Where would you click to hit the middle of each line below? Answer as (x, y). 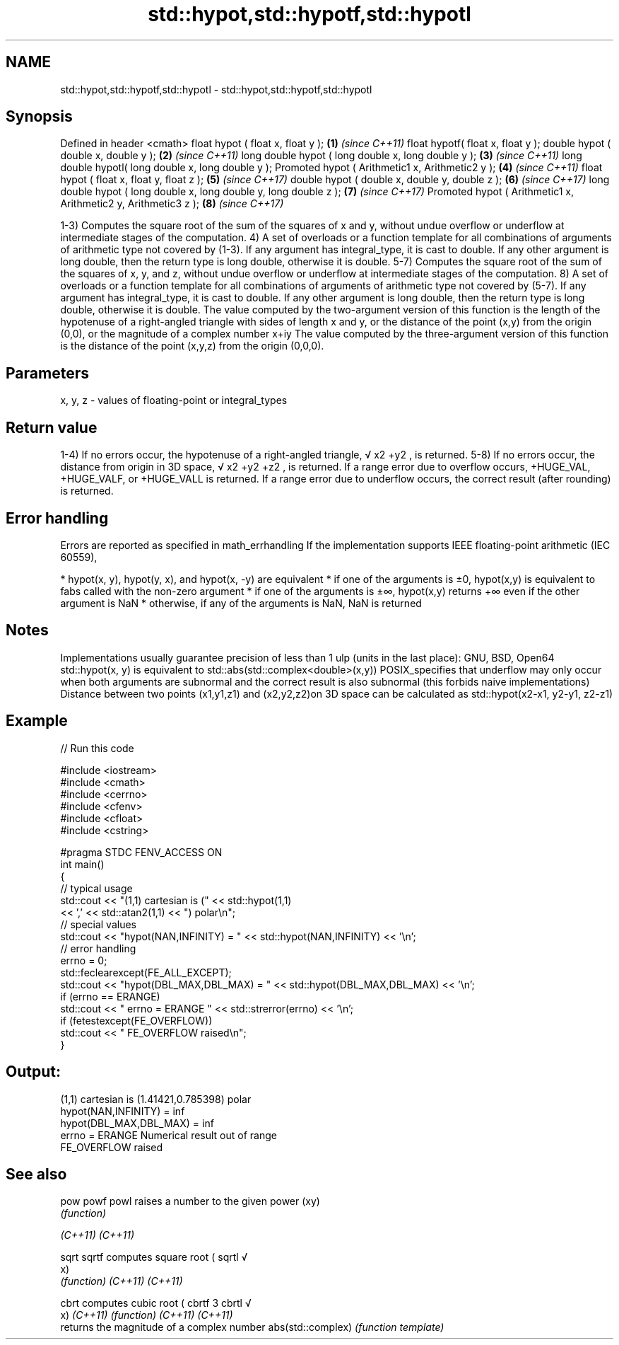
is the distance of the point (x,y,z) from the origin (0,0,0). (192, 346)
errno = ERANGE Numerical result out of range (169, 1135)
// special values (99, 924)
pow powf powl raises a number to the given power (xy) (190, 1201)
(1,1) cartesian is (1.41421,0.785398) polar (156, 1099)
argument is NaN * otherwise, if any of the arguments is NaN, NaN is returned (241, 603)
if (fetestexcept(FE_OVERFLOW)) (136, 1020)
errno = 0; (84, 960)
